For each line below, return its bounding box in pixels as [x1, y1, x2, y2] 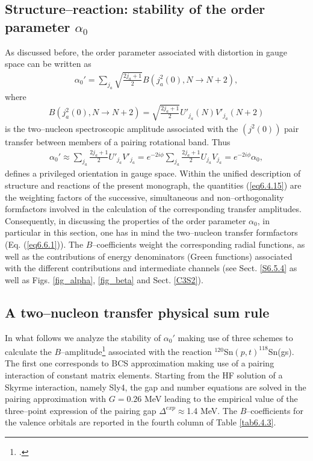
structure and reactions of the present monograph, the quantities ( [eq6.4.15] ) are [5, 179, 302, 192]
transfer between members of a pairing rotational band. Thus [5, 135, 231, 148]
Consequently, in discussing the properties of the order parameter [5, 214, 246, 227]
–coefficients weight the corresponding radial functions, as [92, 237, 305, 250]
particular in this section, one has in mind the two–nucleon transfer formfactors [5, 226, 298, 239]
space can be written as [5, 57, 91, 70]
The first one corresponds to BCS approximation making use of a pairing [5, 357, 274, 369]
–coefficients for [246, 404, 303, 416]
